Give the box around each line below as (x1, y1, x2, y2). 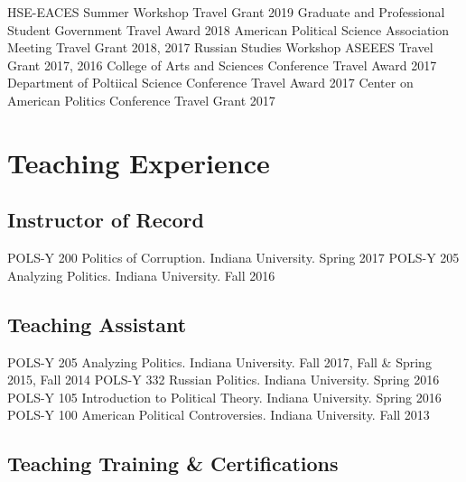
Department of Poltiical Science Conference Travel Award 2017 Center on (7, 73, 414, 92)
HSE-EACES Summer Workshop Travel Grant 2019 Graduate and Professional (7, 3, 445, 21)
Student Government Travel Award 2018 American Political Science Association (7, 20, 450, 39)
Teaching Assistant (7, 310, 187, 338)
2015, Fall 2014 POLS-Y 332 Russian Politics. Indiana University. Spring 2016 (7, 370, 440, 389)
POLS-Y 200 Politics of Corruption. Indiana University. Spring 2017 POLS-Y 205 (7, 248, 460, 267)
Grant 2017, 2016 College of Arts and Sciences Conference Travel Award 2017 (7, 55, 437, 74)
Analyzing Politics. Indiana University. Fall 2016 (7, 265, 275, 284)
